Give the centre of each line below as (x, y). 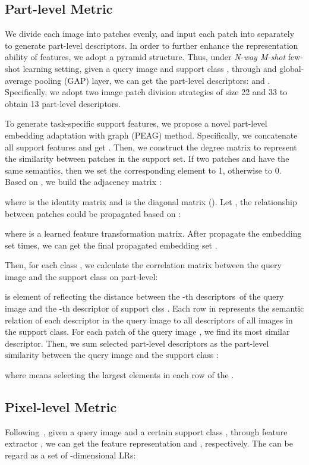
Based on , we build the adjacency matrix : (83, 182)
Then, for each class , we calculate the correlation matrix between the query (143, 265)
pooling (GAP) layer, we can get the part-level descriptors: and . (152, 80)
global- (292, 68)
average (18, 80)
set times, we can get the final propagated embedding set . (111, 245)
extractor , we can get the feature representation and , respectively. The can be (149, 443)
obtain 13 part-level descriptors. (63, 103)
